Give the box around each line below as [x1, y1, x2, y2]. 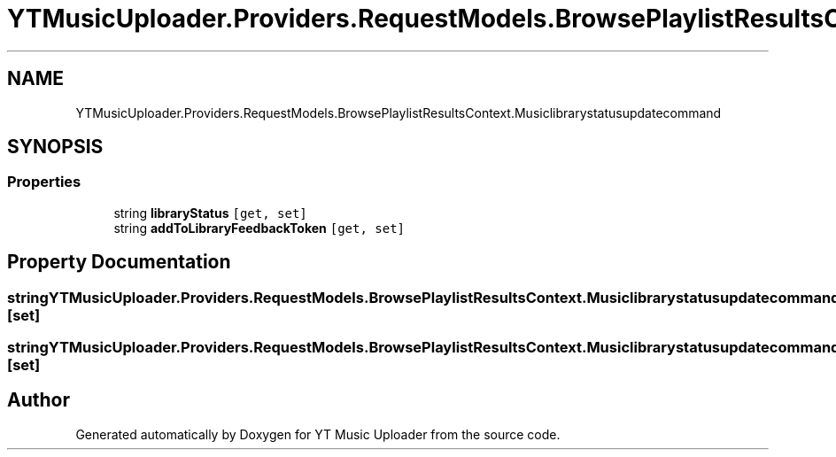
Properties [7, 173, 81, 191]
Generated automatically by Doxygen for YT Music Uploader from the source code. [75, 426, 561, 442]
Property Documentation [7, 251, 231, 274]
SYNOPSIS [7, 136, 104, 159]
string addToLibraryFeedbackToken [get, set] [113, 220, 406, 236]
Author [7, 389, 70, 412]
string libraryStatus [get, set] [113, 205, 307, 221]
